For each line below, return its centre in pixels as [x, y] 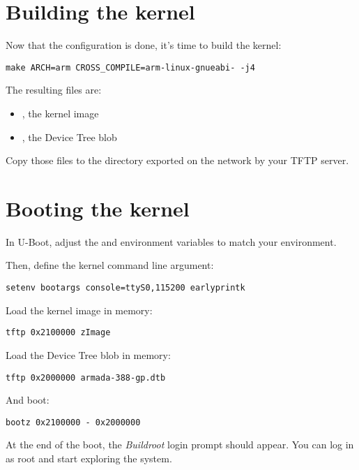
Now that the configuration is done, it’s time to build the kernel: [144, 45]
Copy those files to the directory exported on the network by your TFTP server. [177, 160]
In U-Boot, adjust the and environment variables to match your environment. [171, 241]
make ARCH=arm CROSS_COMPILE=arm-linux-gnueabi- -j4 [130, 67]
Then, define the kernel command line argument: [110, 265]
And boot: [28, 400]
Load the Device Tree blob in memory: [88, 354]
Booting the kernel [98, 208]
